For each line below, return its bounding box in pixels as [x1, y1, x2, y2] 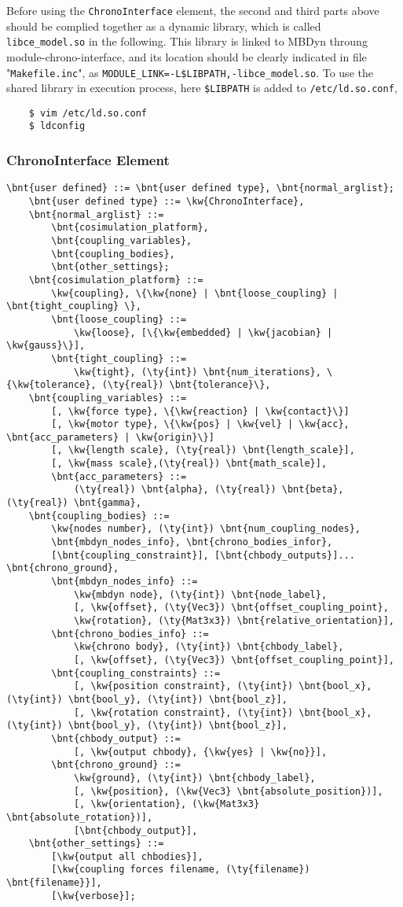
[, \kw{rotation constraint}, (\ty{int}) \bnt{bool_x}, [73, 706, 372, 718]
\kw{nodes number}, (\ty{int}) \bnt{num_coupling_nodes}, [51, 523, 361, 535]
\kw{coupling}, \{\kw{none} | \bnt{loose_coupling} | [51, 287, 339, 299]
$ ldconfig [28, 120, 86, 132]
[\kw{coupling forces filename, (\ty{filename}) [51, 864, 310, 876]
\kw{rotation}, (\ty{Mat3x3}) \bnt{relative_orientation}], [73, 615, 394, 626]
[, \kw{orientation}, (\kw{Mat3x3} [73, 798, 260, 810]
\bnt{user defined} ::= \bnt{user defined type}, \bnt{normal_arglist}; [6, 183, 394, 194]
